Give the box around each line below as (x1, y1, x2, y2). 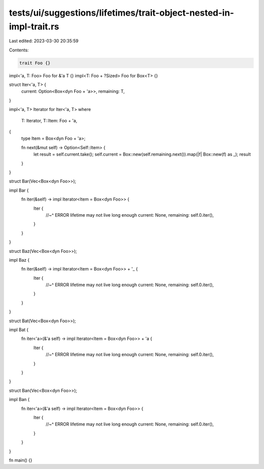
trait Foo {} (19, 60, 51, 66)
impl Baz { (9, 257, 30, 263)
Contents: (9, 47, 29, 53)
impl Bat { (9, 327, 29, 333)
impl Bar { (9, 187, 29, 193)
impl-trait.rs (9, 21, 60, 32)
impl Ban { (9, 397, 30, 402)
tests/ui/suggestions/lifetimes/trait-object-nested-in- (9, 7, 234, 18)
